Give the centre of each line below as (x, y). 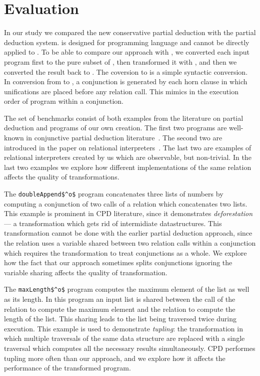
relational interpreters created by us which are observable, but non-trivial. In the (128, 157)
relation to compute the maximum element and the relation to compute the (120, 309)
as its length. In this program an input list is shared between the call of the (120, 299)
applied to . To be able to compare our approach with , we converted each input (127, 52)
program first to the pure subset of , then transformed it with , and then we (120, 61)
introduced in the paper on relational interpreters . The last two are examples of (128, 147)
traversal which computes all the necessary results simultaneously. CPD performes (130, 348)
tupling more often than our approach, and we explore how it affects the (115, 358)
